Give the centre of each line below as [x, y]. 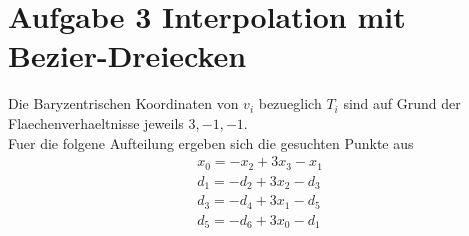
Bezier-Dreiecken [127, 55]
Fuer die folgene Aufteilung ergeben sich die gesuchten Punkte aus [211, 142]
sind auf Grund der [402, 103]
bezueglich [290, 103]
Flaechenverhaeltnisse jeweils [96, 122]
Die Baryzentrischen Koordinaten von [123, 103]
